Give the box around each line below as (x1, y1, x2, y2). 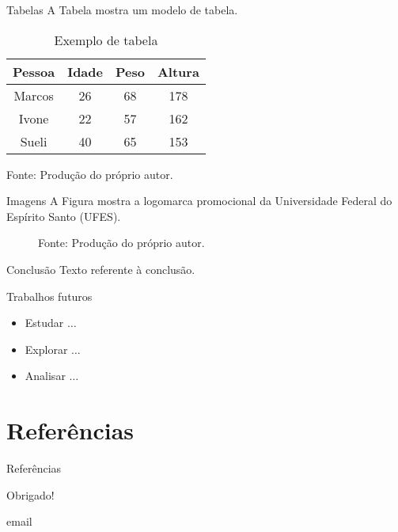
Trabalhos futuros (6, 287, 93, 304)
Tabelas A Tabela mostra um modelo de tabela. (6, 2, 238, 17)
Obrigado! (6, 486, 55, 503)
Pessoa (13, 62, 55, 81)
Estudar (25, 314, 64, 331)
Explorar (25, 340, 68, 357)
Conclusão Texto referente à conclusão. (6, 260, 195, 277)
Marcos (13, 85, 54, 104)
